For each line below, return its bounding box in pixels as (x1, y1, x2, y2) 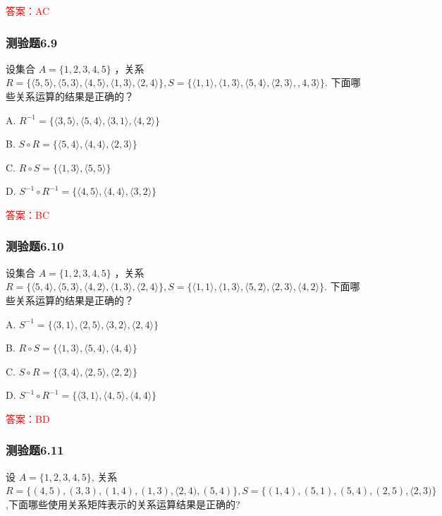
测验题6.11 (6, 441, 64, 459)
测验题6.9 (6, 33, 58, 51)
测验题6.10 (6, 237, 64, 255)
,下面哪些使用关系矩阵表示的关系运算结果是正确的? (6, 496, 240, 511)
